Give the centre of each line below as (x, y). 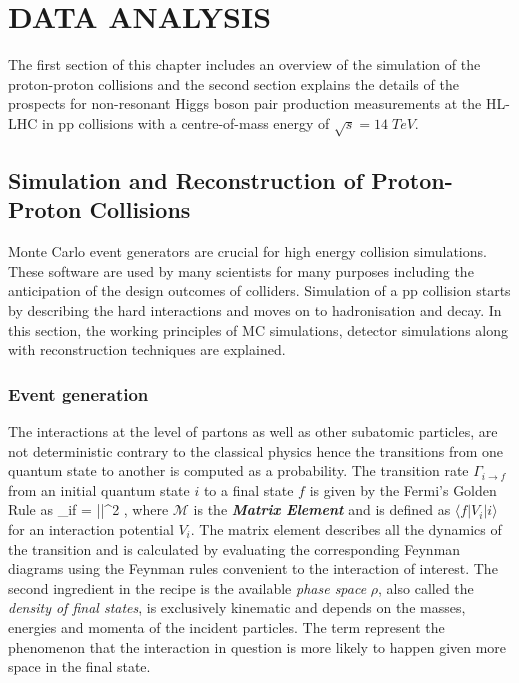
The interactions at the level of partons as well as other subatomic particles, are (253, 431)
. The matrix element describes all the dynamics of (346, 529)
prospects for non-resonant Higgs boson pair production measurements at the (245, 103)
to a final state (248, 489)
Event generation (78, 393)
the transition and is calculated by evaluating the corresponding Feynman (234, 548)
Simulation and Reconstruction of (186, 180)
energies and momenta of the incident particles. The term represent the (226, 626)
